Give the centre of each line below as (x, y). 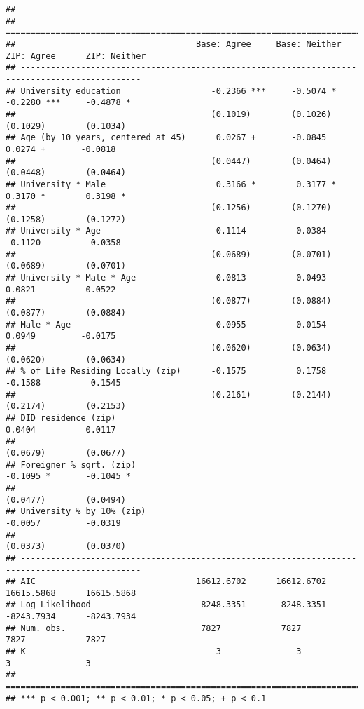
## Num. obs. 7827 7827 (154, 628)
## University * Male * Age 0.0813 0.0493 (166, 278)
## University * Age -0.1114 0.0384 (166, 231)
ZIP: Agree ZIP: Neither (76, 56)
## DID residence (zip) (61, 418)
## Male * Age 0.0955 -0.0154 (166, 324)
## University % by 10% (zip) (76, 512)
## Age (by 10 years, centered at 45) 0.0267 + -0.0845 (166, 138)
